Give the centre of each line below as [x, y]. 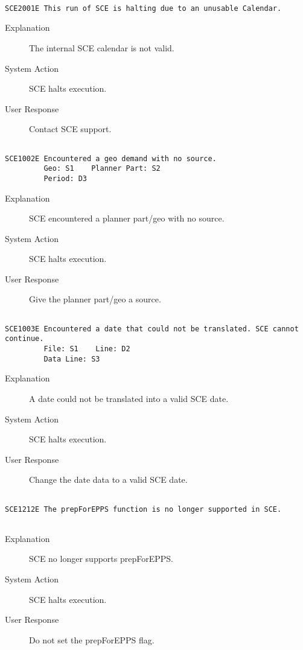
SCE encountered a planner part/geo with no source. [127, 218]
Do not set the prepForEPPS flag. [92, 639]
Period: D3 [65, 178]
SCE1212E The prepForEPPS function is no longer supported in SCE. [143, 509]
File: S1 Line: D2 [87, 349]
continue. [24, 339]
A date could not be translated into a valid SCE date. [129, 398]
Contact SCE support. [70, 129]
